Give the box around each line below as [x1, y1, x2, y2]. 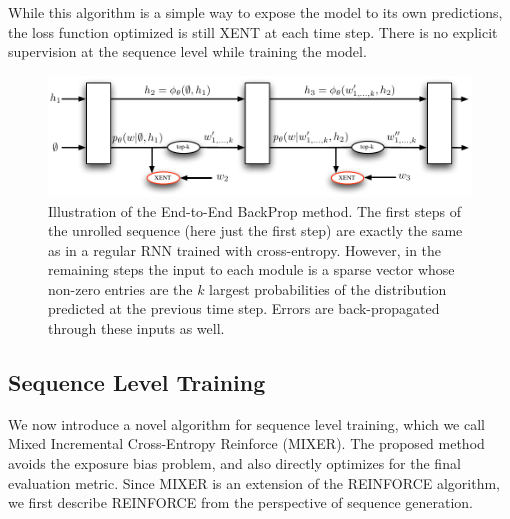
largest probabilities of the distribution [209, 278, 447, 299]
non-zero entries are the [48, 278, 193, 299]
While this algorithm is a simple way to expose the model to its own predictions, [8, 2, 503, 22]
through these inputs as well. [48, 318, 225, 339]
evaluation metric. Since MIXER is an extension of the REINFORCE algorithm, [8, 472, 500, 493]
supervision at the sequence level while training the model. [8, 41, 367, 62]
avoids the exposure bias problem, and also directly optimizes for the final [8, 453, 461, 474]
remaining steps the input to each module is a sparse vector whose [48, 259, 455, 280]
